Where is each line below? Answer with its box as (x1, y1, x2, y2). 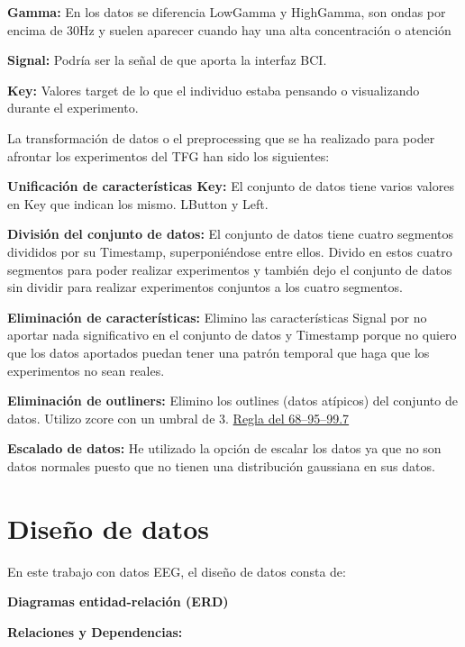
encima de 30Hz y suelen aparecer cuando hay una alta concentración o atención (7, 20, 451, 39)
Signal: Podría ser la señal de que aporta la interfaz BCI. (7, 50, 327, 69)
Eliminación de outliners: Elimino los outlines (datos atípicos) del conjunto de (7, 391, 458, 410)
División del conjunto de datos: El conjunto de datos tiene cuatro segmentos (7, 224, 454, 243)
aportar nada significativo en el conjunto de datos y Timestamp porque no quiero (7, 325, 457, 344)
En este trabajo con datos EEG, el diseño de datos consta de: (7, 561, 346, 580)
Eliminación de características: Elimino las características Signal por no (7, 307, 427, 326)
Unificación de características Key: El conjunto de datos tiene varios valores (7, 177, 454, 196)
